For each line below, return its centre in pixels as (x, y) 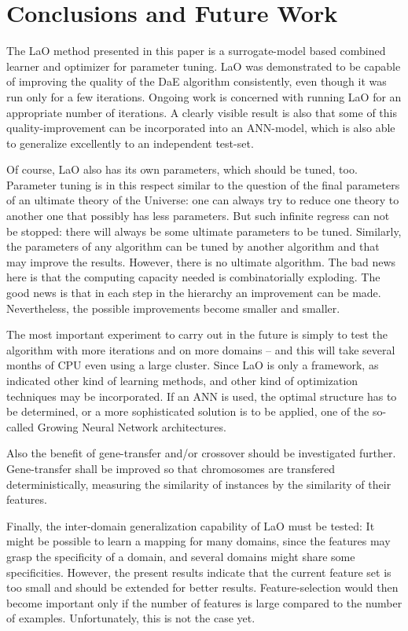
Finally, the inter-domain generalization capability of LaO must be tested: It (191, 525)
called (20, 426)
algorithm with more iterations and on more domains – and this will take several (201, 349)
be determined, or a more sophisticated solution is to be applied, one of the (188, 411)
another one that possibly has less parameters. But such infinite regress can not (198, 216)
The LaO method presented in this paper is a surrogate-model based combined (196, 51)
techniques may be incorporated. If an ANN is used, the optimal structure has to (202, 396)
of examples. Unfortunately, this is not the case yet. (131, 618)
